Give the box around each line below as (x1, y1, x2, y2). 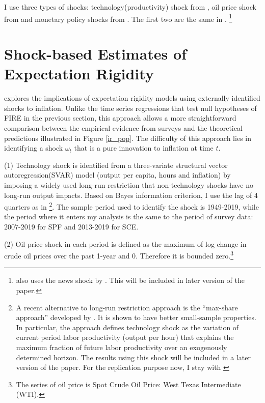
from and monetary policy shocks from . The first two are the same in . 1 (4, 12, 232, 24)
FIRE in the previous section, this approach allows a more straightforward (4, 112, 236, 123)
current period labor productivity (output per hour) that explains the (16, 332, 234, 342)
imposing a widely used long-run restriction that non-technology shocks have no (4, 179, 253, 190)
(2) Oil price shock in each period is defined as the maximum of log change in (4, 238, 247, 249)
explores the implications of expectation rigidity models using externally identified (4, 93, 260, 103)
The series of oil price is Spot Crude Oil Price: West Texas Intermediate (16, 379, 241, 389)
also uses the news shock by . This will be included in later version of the (16, 275, 245, 285)
